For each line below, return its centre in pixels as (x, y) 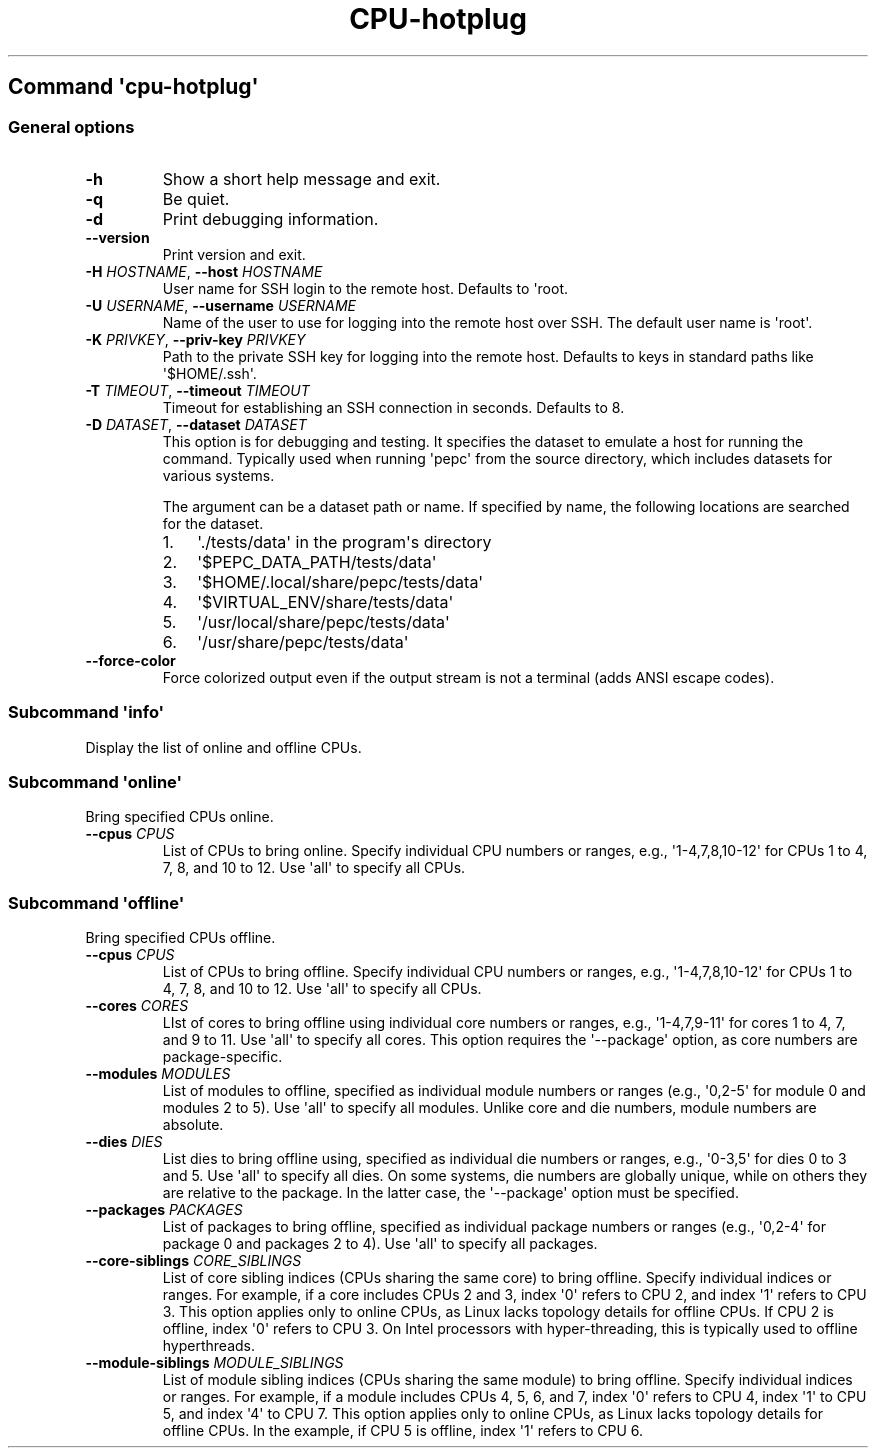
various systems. (218, 475)
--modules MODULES (158, 1074)
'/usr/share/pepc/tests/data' (303, 641)
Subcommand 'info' (86, 712)
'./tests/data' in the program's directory (344, 541)
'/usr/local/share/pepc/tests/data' (323, 621)
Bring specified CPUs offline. (180, 938)
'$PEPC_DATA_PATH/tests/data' (317, 561)
